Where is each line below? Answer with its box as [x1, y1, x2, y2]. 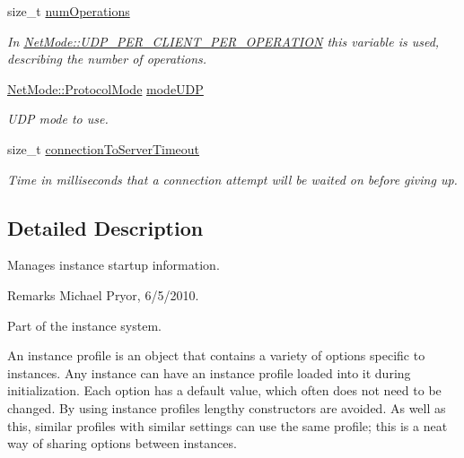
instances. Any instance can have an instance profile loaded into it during [7, 363, 411, 382]
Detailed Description [7, 213, 204, 241]
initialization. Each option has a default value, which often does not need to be [7, 381, 442, 400]
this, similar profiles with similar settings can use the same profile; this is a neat [7, 416, 448, 435]
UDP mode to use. [7, 109, 109, 128]
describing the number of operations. [7, 49, 207, 68]
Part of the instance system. [7, 315, 162, 334]
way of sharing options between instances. [7, 434, 237, 453]
